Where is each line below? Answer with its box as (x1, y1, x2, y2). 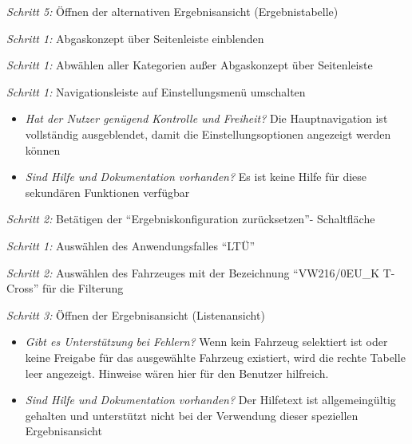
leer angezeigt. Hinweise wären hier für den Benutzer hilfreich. (25, 364, 329, 381)
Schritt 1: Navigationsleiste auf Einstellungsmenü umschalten (6, 83, 306, 100)
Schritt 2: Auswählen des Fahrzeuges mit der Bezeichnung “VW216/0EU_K (6, 264, 380, 281)
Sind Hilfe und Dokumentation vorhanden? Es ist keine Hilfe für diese (25, 168, 367, 185)
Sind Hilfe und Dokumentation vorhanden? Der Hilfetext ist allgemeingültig (25, 391, 396, 408)
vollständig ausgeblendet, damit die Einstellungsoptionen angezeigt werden (25, 125, 391, 142)
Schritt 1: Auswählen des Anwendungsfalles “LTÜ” (6, 237, 256, 253)
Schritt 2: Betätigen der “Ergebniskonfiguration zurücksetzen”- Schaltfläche (6, 210, 375, 227)
